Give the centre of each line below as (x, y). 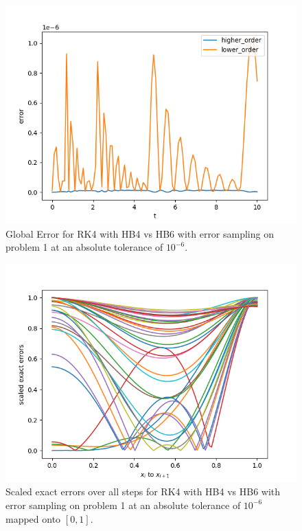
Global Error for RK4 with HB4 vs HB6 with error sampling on (140, 233)
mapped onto (33, 518)
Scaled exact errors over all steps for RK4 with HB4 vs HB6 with (143, 492)
